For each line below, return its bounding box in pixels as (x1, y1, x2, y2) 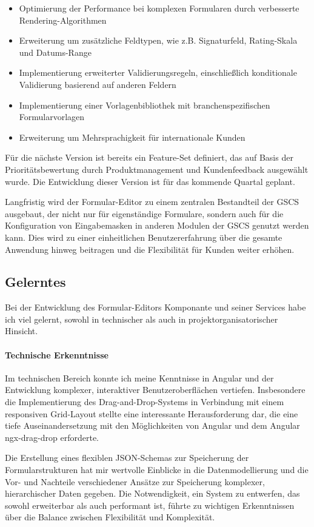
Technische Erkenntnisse (5, 348, 109, 361)
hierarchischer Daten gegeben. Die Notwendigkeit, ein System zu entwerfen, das (5, 487, 300, 500)
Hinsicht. (5, 324, 38, 337)
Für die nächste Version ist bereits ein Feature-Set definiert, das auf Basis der (5, 151, 293, 164)
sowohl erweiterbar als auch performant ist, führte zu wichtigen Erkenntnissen (5, 498, 295, 511)
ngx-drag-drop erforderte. (5, 431, 99, 443)
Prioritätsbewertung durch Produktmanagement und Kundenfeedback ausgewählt (5, 163, 309, 175)
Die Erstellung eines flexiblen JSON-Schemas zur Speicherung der (5, 451, 249, 464)
